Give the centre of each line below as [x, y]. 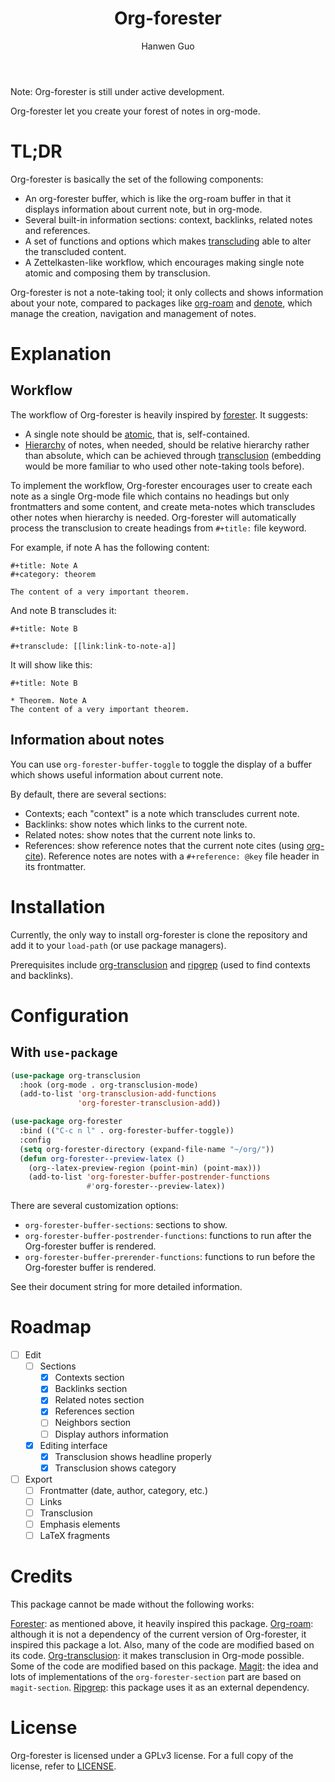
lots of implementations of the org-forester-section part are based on [156, 1677]
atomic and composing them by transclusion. [117, 273]
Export [38, 1479]
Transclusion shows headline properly [133, 1456]
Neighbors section [93, 1423]
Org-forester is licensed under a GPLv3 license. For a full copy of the [152, 1755]
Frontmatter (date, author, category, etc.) [123, 1490]
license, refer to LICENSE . [63, 1766]
